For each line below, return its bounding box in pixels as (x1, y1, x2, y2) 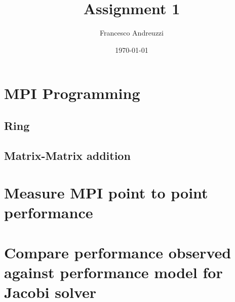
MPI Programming (4, 83, 140, 104)
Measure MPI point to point (4, 182, 208, 203)
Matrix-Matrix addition (4, 147, 131, 163)
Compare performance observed (4, 242, 231, 262)
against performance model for (4, 262, 223, 282)
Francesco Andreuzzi (100, 27, 164, 38)
